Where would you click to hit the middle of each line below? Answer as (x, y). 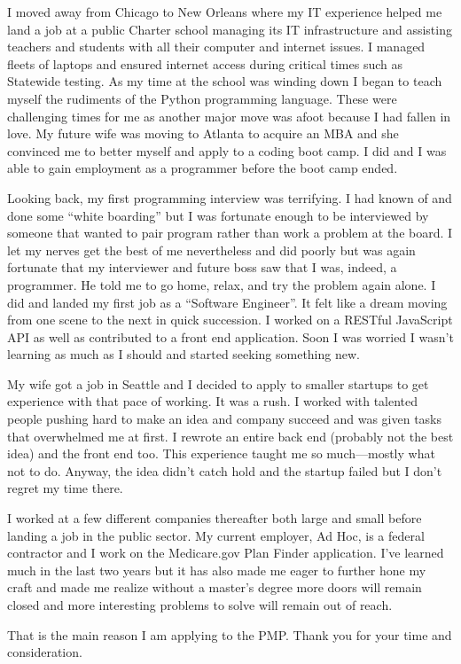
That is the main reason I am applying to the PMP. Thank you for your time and (230, 634)
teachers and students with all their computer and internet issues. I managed (216, 47)
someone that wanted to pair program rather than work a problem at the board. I (230, 233)
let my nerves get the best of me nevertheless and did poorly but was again (211, 250)
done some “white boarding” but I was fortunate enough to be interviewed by (218, 215)
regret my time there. (65, 488)
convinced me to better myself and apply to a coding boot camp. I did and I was (227, 150)
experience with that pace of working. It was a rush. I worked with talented (213, 401)
